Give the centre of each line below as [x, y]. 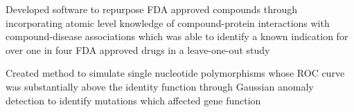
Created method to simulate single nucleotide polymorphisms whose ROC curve [175, 73]
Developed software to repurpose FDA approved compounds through [152, 9]
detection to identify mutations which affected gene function [133, 100]
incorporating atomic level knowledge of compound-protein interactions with [168, 22]
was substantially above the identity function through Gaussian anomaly [160, 86]
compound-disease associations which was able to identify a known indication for [177, 36]
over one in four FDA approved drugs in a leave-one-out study [138, 49]
